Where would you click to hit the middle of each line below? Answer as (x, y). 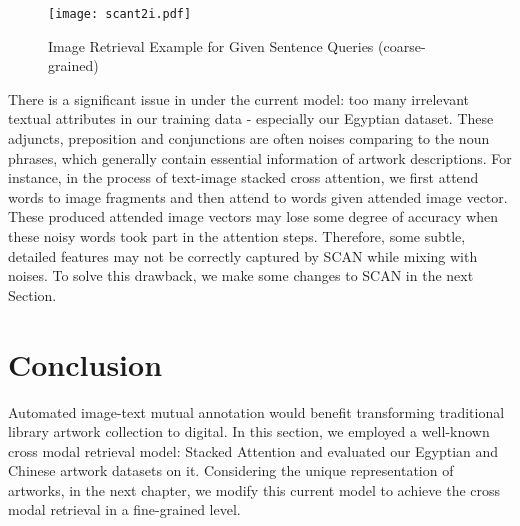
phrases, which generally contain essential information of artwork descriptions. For (260, 157)
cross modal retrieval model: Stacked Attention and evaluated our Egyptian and (253, 450)
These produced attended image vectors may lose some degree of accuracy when (253, 216)
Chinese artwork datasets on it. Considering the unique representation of (231, 470)
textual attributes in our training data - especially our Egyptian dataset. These (251, 118)
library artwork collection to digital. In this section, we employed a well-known (249, 431)
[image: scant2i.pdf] (120, 14)
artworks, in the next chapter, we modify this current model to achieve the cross (254, 489)
